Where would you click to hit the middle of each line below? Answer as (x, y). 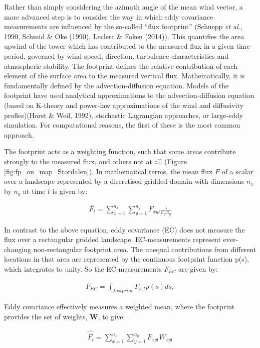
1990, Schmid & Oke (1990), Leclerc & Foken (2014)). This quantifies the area (124, 36)
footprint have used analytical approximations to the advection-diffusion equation (129, 95)
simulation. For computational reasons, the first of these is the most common (122, 125)
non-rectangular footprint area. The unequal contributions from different (145, 249)
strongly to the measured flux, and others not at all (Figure (95, 161)
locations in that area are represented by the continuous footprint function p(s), (126, 259)
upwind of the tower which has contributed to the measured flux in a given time (127, 46)
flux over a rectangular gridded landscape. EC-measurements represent (112, 239)
